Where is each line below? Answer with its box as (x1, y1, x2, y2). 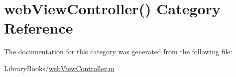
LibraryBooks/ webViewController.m (4, 63, 115, 73)
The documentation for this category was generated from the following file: (4, 46, 233, 57)
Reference (4, 18, 73, 38)
